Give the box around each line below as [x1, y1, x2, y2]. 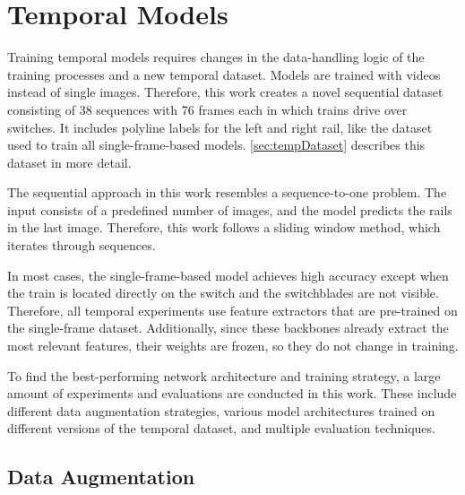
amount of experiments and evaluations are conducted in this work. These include [7, 384, 457, 403]
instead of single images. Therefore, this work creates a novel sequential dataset [7, 82, 443, 101]
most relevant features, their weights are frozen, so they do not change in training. [7, 336, 459, 355]
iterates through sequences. [7, 236, 156, 255]
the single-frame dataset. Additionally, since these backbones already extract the [7, 318, 449, 337]
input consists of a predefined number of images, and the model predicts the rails [7, 200, 452, 219]
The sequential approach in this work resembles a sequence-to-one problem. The [7, 183, 447, 202]
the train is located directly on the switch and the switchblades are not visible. [7, 283, 439, 302]
